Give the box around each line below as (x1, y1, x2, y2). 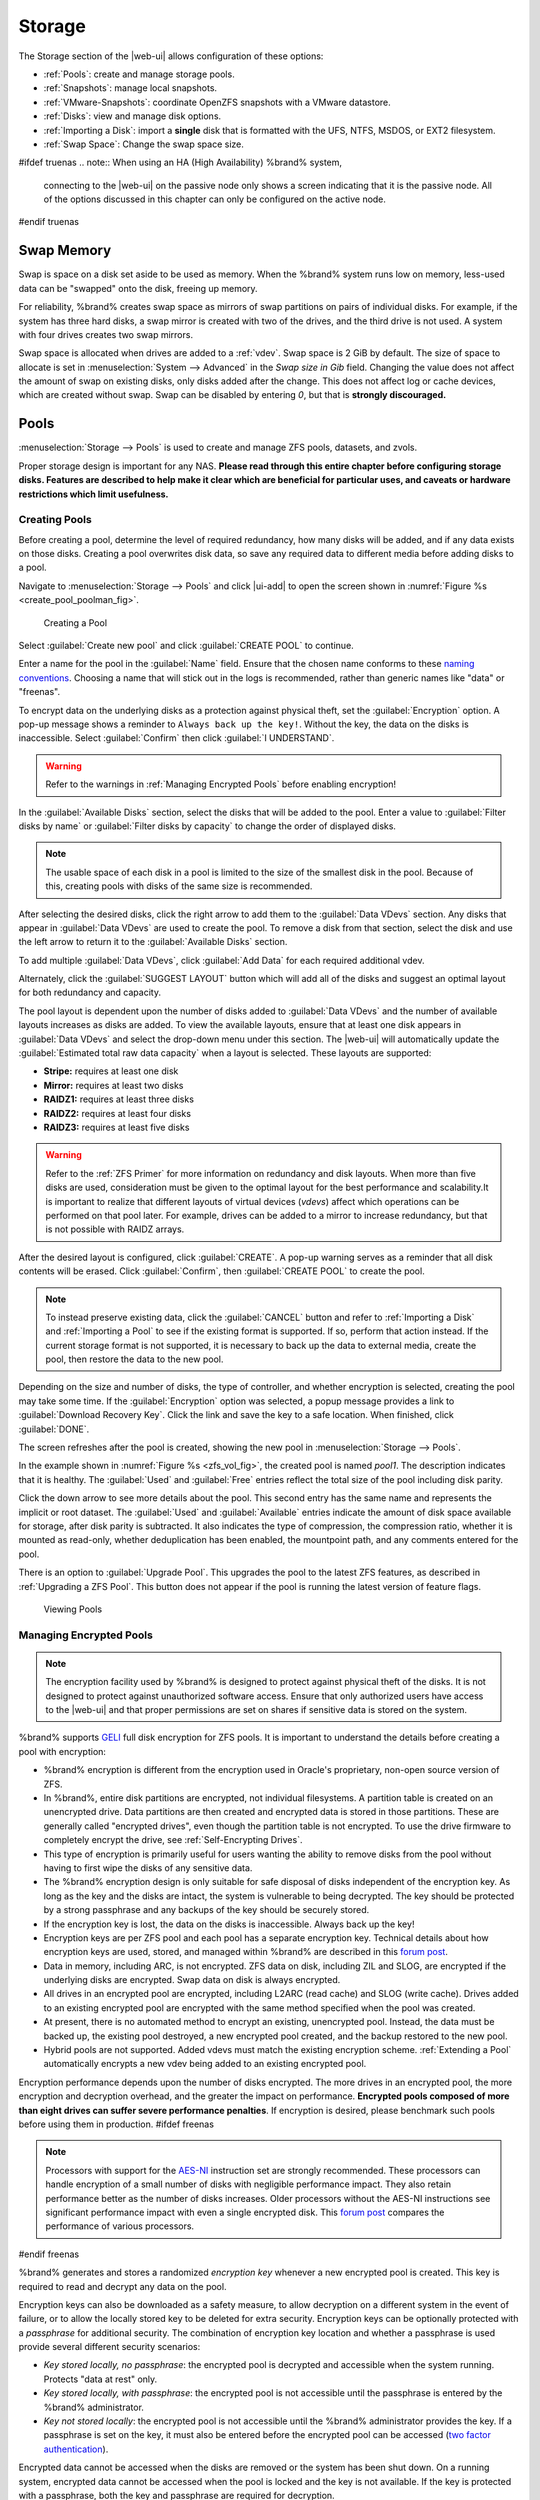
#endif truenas (18, 216, 80, 228)
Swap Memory (18, 242, 112, 259)
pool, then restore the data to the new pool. (45, 1353, 224, 1365)
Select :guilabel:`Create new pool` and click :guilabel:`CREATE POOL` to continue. (18, 640, 354, 652)
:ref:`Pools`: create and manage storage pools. (43, 68, 235, 80)
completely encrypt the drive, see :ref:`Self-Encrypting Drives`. (43, 1834, 303, 1846)
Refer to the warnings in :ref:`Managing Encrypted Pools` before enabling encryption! (45, 778, 397, 790)
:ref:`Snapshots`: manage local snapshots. (43, 82, 218, 94)
